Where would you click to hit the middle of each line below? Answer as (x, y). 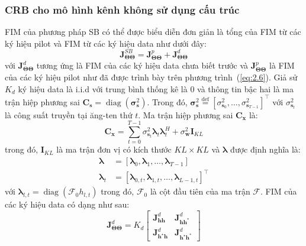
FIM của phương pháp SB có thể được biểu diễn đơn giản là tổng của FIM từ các (153, 32)
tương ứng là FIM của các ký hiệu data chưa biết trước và (142, 65)
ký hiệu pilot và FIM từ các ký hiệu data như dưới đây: (106, 43)
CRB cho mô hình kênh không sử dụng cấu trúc (122, 9)
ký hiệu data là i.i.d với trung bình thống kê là (103, 88)
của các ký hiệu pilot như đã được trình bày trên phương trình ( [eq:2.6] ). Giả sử (151, 77)
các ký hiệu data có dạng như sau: (67, 204)
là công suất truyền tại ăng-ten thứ (69, 114)
